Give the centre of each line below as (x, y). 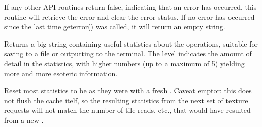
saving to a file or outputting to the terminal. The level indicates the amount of (128, 53)
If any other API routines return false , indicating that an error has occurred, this (130, 7)
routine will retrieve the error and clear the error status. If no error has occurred (129, 16)
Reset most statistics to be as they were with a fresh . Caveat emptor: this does (128, 90)
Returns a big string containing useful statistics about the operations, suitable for (131, 43)
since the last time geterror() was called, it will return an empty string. (115, 27)
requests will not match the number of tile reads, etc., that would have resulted (127, 110)
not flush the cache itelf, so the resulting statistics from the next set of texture (126, 100)
